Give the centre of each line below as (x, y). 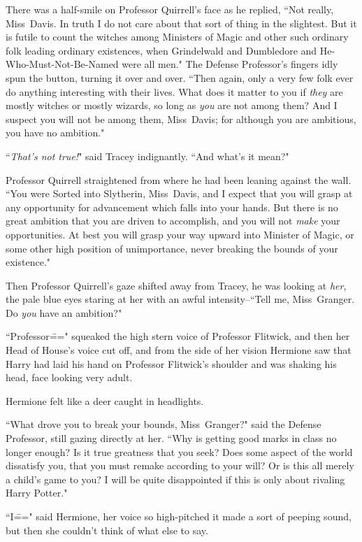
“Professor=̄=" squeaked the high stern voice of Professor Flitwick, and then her (178, 336)
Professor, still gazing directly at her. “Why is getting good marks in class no (171, 438)
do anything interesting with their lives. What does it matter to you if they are (174, 91)
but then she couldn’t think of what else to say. (107, 530)
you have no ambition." (55, 133)
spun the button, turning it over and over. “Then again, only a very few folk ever (180, 77)
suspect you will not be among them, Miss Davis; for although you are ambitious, (181, 119)
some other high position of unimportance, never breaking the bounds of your (172, 248)
